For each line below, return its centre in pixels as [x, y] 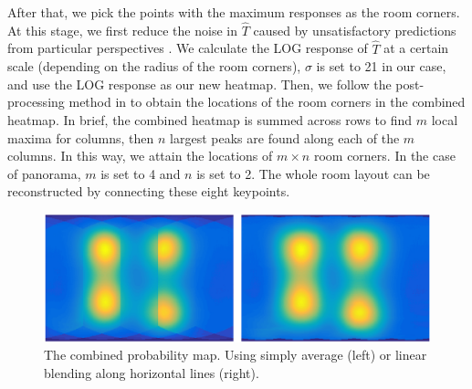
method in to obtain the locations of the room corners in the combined [267, 102]
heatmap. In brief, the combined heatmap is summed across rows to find [210, 120]
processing [36, 102]
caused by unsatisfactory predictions [355, 30]
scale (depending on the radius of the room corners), [154, 66]
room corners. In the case [384, 156]
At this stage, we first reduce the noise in [122, 30]
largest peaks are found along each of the [285, 137]
